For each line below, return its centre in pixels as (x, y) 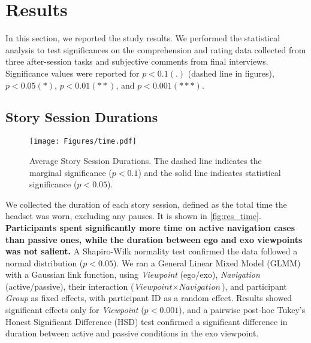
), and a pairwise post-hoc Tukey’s (242, 310)
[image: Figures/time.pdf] (83, 142)
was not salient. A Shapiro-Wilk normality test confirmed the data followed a (152, 251)
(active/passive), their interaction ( (70, 286)
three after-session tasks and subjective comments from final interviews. (137, 61)
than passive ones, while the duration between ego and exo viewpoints (154, 239)
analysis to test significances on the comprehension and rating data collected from (156, 49)
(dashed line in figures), (231, 73)
